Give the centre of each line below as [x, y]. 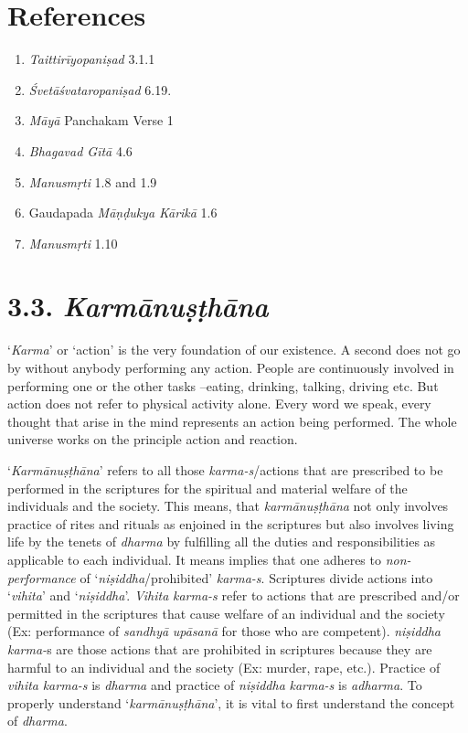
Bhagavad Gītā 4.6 [80, 150]
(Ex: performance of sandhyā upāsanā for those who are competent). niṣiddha [224, 631]
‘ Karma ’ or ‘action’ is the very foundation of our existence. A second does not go [234, 350]
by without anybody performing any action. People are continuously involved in [231, 367]
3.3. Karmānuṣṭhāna [138, 306]
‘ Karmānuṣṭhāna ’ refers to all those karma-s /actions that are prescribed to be [225, 469]
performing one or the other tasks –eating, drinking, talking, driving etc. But [223, 385]
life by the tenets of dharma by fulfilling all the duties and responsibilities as [222, 542]
